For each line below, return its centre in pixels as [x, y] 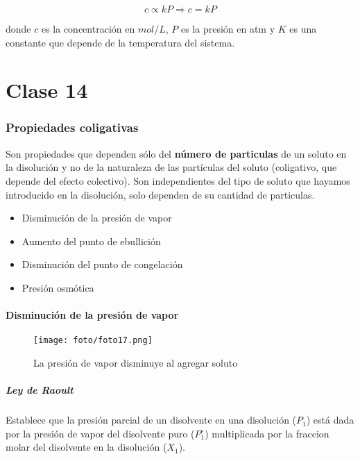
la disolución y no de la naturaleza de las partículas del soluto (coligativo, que [171, 167]
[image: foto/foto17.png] [93, 341]
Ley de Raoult [40, 390]
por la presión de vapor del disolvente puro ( [100, 433]
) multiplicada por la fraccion [267, 433]
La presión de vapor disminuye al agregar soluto [136, 362]
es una [303, 28]
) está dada [330, 420]
